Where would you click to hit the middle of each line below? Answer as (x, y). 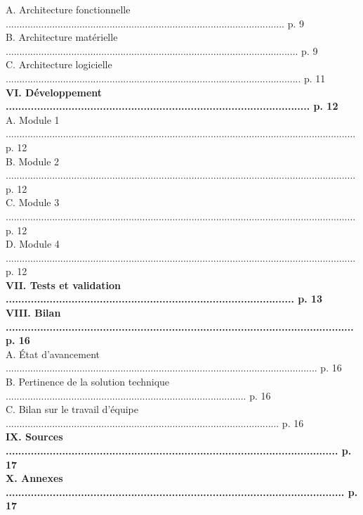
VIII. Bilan (33, 313)
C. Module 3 (33, 202)
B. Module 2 (33, 161)
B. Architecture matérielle (62, 37)
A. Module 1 (33, 119)
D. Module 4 (33, 244)
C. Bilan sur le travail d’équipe (72, 409)
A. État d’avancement (53, 354)
